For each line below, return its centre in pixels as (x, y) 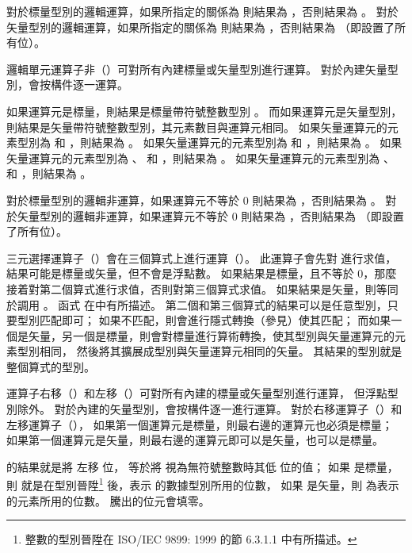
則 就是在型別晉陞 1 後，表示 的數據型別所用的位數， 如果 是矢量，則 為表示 (203, 484)
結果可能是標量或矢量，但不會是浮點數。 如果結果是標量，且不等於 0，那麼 (202, 273)
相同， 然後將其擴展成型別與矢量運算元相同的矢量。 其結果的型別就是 (221, 351)
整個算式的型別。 (51, 366)
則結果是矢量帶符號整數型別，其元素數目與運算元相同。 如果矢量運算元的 (197, 127)
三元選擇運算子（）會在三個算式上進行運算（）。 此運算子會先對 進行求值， (202, 257)
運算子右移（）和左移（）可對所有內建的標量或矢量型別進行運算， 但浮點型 (202, 393)
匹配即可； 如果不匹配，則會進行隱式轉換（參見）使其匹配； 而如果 (215, 320)
